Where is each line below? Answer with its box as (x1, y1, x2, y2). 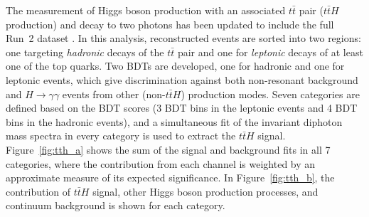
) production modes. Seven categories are (181, 86, 360, 101)
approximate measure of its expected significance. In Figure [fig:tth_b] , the (6, 170, 335, 185)
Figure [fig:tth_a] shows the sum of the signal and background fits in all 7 (6, 142, 331, 157)
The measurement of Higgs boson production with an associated (6, 3, 286, 17)
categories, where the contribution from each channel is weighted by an (6, 156, 316, 171)
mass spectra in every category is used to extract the (6, 128, 236, 143)
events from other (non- (62, 86, 166, 101)
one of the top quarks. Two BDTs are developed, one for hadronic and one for (6, 58, 345, 73)
